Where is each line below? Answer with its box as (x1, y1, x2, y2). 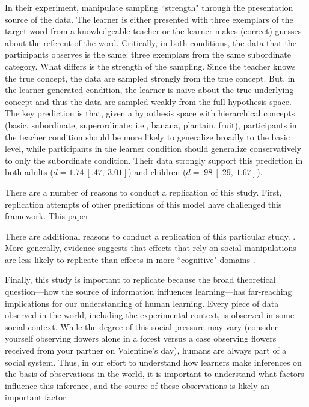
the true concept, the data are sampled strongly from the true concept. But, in (5, 71, 295, 84)
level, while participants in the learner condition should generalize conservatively (5, 142, 302, 155)
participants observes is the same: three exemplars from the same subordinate (5, 48, 292, 61)
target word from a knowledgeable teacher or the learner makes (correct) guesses (5, 25, 302, 37)
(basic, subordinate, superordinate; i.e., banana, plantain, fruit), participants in (5, 118, 297, 131)
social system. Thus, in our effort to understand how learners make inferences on (5, 355, 302, 368)
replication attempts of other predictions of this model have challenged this (5, 197, 282, 210)
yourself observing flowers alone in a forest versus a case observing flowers (5, 332, 277, 345)
